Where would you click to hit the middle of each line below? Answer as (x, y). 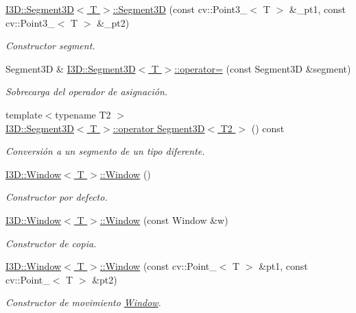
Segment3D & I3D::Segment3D (71, 68)
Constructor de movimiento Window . (83, 302)
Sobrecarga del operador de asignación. (87, 91)
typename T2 (83, 114)
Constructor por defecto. (57, 197)
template (24, 114)
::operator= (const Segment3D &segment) (263, 68)
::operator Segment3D (159, 128)
